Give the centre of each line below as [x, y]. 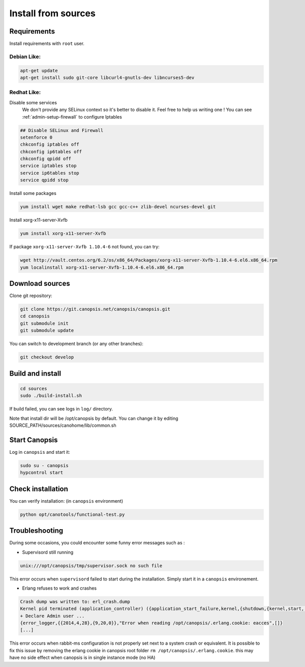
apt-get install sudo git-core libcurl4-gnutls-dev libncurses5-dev [107, 78]
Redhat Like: [25, 93]
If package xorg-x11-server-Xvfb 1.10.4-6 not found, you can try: [84, 247]
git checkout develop [47, 357]
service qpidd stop [44, 180]
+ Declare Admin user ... [52, 616]
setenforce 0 [36, 137]
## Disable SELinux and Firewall [62, 130]
